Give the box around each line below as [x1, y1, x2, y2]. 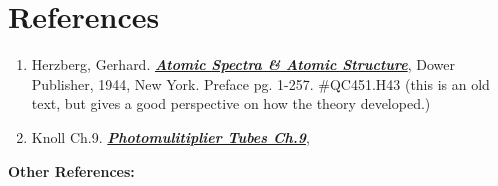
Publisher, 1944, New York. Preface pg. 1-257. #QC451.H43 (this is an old [31, 73, 490, 94]
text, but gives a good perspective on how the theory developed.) [31, 93, 431, 114]
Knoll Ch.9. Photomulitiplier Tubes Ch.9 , [31, 126, 310, 147]
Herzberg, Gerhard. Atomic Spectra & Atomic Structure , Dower [31, 54, 455, 75]
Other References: [8, 160, 135, 181]
